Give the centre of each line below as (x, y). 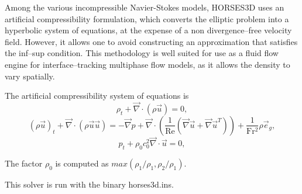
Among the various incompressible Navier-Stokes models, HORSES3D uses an (145, 7)
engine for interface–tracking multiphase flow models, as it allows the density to (147, 64)
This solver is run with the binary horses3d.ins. (89, 184)
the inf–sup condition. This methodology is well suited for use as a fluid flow (142, 53)
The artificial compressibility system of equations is (97, 96)
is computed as (82, 163)
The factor (24, 163)
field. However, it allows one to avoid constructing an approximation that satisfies (151, 41)
